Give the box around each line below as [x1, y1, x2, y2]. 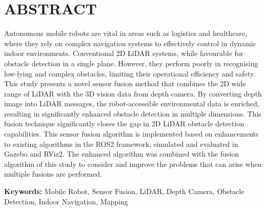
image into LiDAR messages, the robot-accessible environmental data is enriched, [4, 98, 259, 109]
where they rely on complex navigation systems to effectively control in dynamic [4, 37, 256, 48]
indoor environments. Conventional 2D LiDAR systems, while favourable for [4, 48, 243, 59]
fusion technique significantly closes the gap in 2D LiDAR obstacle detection [4, 118, 244, 129]
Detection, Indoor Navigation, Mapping [4, 196, 128, 206]
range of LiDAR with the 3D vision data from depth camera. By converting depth [4, 88, 262, 99]
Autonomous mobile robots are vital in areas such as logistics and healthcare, [4, 28, 247, 39]
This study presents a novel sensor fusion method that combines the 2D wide [4, 78, 246, 89]
